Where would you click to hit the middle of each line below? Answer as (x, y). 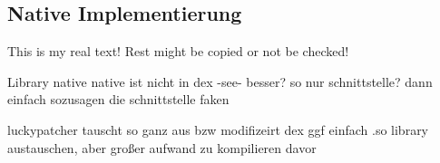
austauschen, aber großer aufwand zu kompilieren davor (162, 147)
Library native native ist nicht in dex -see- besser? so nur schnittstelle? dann (220, 81)
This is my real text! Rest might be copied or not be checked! (178, 51)
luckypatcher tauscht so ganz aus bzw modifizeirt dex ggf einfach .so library (218, 129)
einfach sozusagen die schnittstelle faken (118, 99)
